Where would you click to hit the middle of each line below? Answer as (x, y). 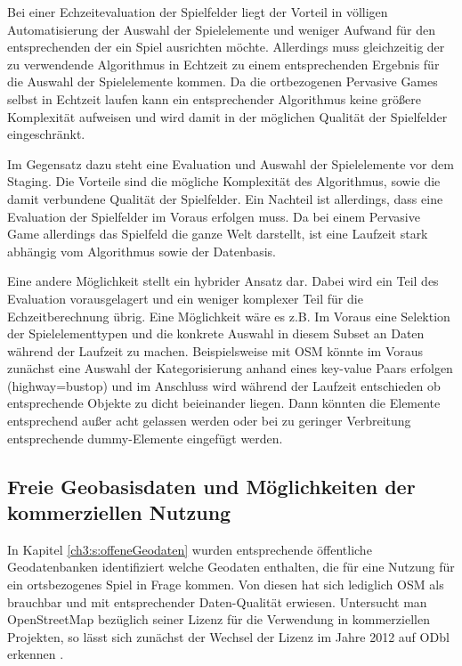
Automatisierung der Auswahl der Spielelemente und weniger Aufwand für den (222, 29)
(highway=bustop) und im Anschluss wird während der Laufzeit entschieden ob (224, 385)
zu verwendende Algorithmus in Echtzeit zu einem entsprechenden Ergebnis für (223, 64)
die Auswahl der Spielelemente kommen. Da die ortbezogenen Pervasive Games (223, 81)
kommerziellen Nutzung (119, 512)
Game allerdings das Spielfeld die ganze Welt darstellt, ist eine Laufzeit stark (218, 234)
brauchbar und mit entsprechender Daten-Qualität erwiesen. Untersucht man (217, 601)
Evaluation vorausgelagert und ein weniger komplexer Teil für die (185, 298)
